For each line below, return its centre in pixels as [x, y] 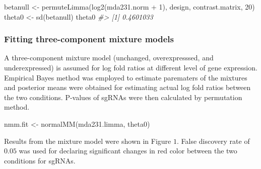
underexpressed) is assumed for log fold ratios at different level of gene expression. [131, 67]
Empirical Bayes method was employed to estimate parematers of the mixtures [126, 77]
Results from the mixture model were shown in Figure [88, 141]
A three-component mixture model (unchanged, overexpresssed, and [109, 58]
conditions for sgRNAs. [40, 160]
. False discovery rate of [213, 141]
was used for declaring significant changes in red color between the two [128, 151]
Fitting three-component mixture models [89, 39]
